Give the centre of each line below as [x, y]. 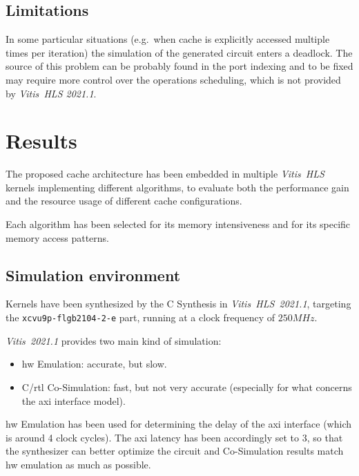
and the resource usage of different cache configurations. [124, 201]
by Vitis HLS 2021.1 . [51, 93]
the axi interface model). [74, 400]
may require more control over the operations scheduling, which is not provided [173, 79]
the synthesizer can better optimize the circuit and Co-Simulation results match [175, 451]
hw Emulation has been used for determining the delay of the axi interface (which [178, 424]
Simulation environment [93, 275]
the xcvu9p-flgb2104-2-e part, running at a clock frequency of [140, 317]
